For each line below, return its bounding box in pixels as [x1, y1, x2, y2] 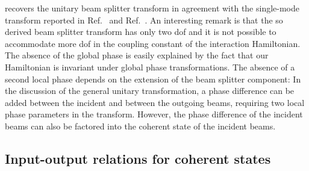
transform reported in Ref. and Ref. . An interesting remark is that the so [5, 13, 283, 26]
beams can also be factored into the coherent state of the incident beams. [5, 119, 276, 132]
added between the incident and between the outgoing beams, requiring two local [5, 96, 305, 108]
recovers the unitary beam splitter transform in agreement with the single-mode [5, 2, 300, 14]
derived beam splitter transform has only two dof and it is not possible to [5, 25, 276, 38]
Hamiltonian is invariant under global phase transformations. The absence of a [5, 60, 295, 73]
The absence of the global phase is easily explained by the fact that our [5, 49, 269, 61]
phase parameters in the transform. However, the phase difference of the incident [5, 108, 303, 120]
